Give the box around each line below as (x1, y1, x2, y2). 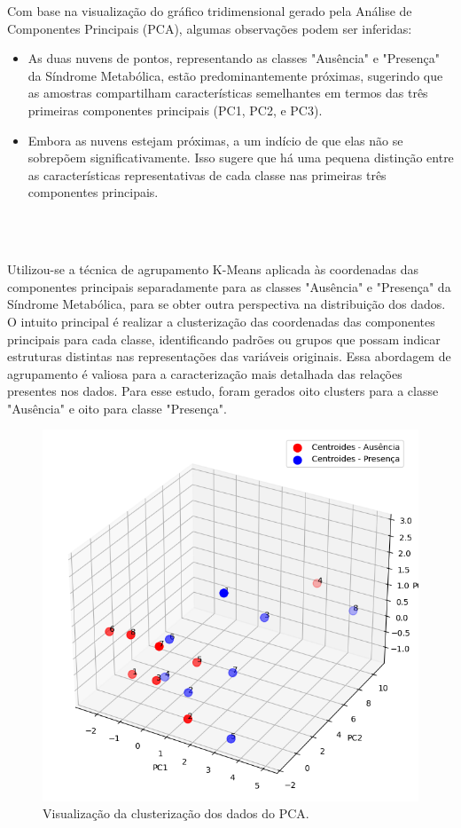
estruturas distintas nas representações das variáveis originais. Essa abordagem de (7, 347, 451, 366)
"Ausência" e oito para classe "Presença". (7, 398, 227, 417)
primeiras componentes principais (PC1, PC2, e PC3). (27, 100, 323, 119)
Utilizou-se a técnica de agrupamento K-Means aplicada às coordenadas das (7, 260, 418, 279)
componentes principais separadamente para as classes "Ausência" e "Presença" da (7, 277, 451, 296)
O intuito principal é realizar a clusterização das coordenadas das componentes (7, 311, 435, 330)
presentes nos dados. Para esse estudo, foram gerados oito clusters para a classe (7, 382, 439, 400)
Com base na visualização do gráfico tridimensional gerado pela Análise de (7, 2, 412, 20)
